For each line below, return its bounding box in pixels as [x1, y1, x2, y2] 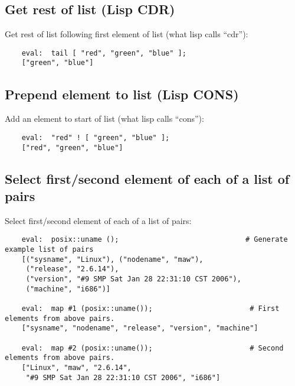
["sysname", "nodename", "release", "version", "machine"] [21, 324, 258, 333]
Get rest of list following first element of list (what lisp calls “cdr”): [5, 28, 248, 40]
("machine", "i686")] [25, 284, 110, 293]
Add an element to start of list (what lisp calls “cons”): [5, 112, 204, 125]
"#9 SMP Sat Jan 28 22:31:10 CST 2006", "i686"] [25, 373, 221, 382]
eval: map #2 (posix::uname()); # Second [21, 343, 284, 352]
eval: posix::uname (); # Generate [21, 235, 288, 244]
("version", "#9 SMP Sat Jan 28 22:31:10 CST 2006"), [25, 275, 241, 284]
